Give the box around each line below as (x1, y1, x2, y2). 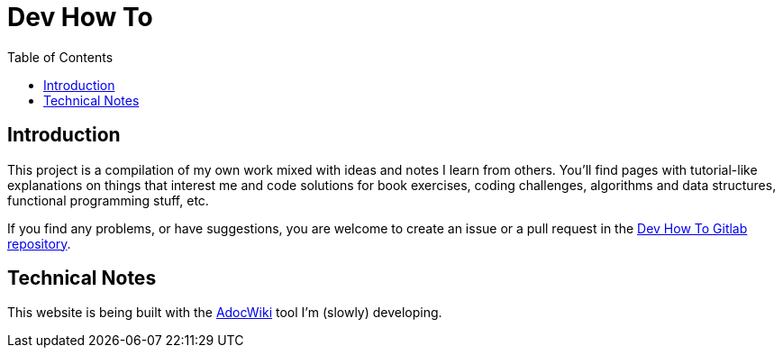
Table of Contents (7, 49, 114, 65)
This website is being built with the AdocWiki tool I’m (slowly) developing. (7, 305, 442, 321)
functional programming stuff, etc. (7, 192, 209, 208)
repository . (7, 235, 71, 251)
